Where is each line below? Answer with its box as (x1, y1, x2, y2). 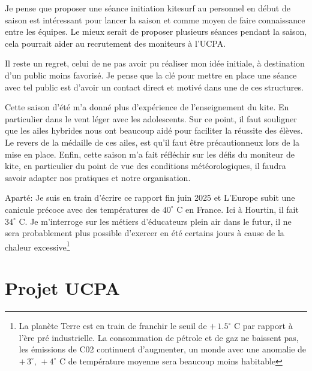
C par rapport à (233, 319, 293, 332)
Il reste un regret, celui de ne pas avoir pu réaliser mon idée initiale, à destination (5, 57, 305, 70)
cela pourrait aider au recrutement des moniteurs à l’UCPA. (5, 37, 226, 49)
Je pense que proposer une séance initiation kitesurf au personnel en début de (5, 2, 290, 14)
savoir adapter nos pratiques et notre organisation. (5, 171, 191, 183)
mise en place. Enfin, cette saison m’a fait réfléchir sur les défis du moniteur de (5, 147, 295, 160)
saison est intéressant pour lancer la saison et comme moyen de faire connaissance (5, 13, 305, 26)
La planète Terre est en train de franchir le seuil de (19, 319, 207, 332)
